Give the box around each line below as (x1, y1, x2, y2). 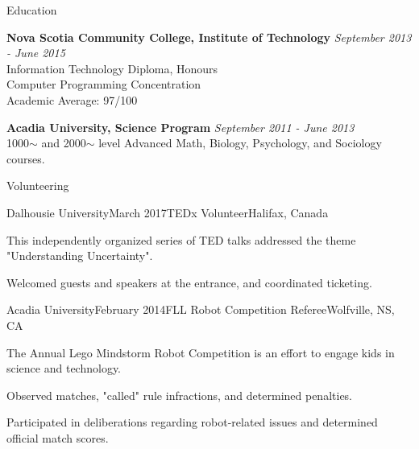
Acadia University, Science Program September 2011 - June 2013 (6, 118, 355, 135)
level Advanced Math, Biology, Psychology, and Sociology (98, 134, 382, 151)
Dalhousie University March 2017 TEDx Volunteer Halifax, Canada (6, 204, 329, 220)
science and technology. (6, 360, 122, 377)
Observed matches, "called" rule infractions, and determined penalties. (6, 386, 353, 403)
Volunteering (6, 177, 69, 194)
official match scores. (6, 429, 109, 446)
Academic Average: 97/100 (6, 91, 138, 108)
